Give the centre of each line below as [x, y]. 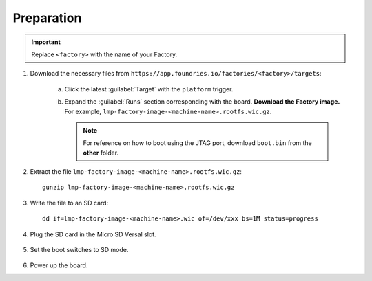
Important [46, 42]
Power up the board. [59, 265]
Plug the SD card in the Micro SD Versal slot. [93, 234]
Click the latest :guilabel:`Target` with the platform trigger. [149, 89]
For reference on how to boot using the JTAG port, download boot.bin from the [198, 143]
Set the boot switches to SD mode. [79, 250]
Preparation [47, 18]
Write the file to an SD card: [69, 203]
